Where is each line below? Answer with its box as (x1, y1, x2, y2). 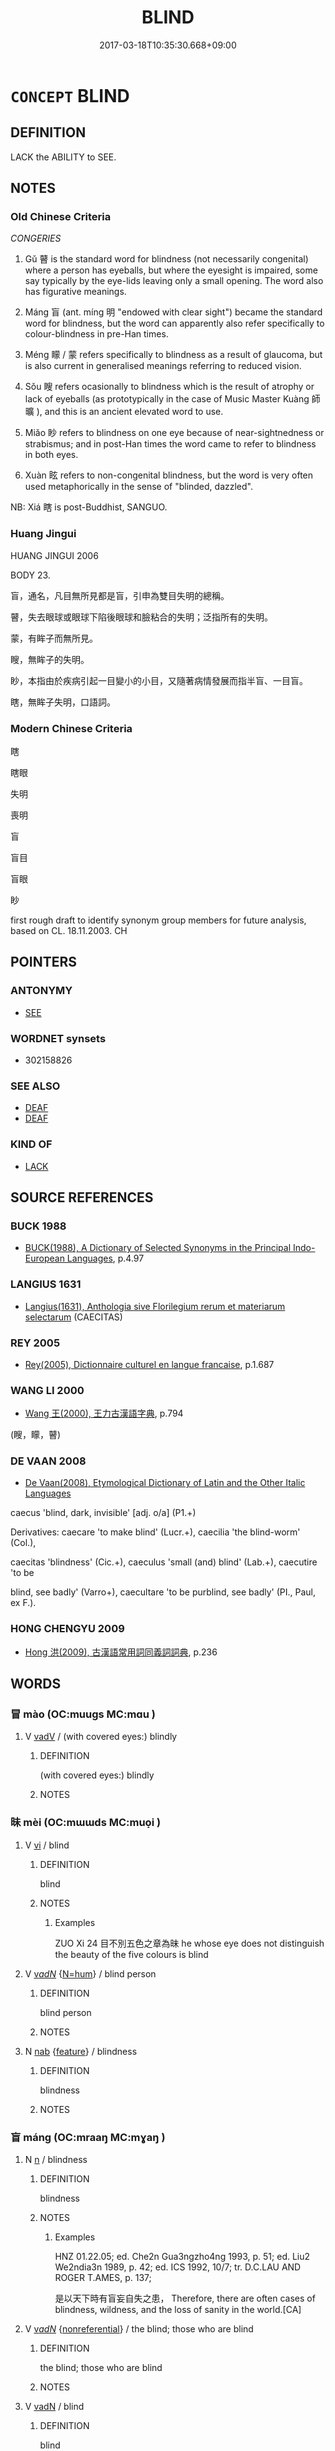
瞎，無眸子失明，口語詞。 (10, 696, 116, 708)
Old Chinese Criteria (10, 210, 112, 224)
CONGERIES (10, 232, 62, 245)
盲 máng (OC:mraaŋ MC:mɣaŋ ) (10, 2130, 166, 2144)
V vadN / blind (24, 2401, 85, 2413)
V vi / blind (24, 1839, 70, 1851)
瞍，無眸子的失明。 (10, 653, 90, 665)
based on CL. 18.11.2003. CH (10, 925, 128, 937)
